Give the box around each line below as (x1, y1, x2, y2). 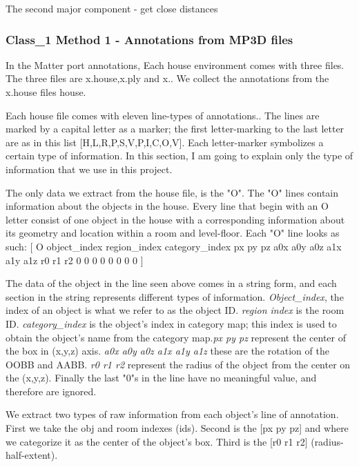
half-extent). (6, 448, 58, 462)
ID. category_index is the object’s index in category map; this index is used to (6, 316, 337, 330)
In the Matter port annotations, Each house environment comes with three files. (6, 57, 345, 72)
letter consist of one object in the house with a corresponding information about (6, 212, 345, 226)
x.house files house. (6, 85, 86, 99)
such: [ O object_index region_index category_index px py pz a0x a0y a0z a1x (6, 239, 342, 253)
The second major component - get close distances (6, 1, 218, 15)
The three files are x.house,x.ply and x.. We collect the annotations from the (6, 71, 329, 86)
